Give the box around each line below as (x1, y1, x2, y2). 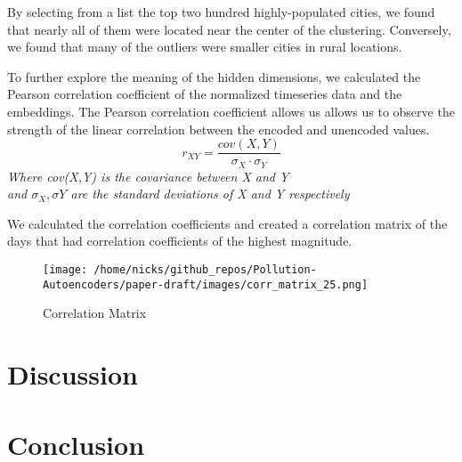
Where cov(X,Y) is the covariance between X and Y (7, 166, 289, 185)
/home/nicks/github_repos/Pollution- (93, 263, 317, 277)
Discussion (7, 356, 138, 393)
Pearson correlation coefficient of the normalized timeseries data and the (7, 85, 402, 103)
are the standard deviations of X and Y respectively (70, 184, 350, 203)
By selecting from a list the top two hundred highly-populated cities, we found (7, 3, 435, 20)
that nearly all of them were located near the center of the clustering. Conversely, (7, 20, 451, 38)
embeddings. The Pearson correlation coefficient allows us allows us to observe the (7, 101, 455, 120)
